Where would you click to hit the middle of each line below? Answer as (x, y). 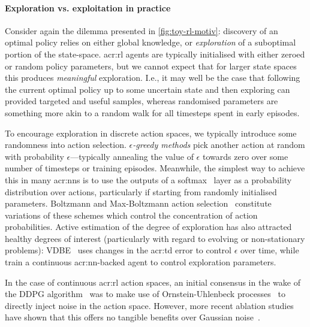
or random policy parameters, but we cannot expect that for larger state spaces (151, 66)
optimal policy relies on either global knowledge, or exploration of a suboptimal (151, 42)
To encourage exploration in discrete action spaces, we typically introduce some (151, 133)
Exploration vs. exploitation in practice (88, 7)
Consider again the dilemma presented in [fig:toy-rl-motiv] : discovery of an (142, 30)
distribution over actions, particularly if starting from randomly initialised (141, 191)
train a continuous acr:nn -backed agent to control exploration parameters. (141, 262)
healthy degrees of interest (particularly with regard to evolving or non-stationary (155, 238)
